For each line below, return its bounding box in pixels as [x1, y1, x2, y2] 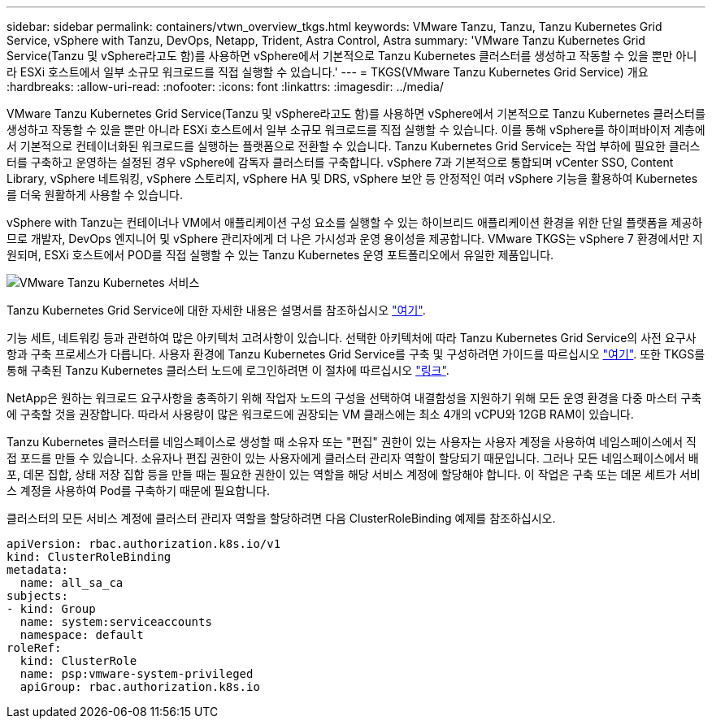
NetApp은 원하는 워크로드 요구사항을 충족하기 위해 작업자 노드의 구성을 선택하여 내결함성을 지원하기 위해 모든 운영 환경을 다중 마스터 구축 [7, 391, 702, 405]
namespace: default [20, 628, 144, 641]
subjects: [7, 589, 68, 602]
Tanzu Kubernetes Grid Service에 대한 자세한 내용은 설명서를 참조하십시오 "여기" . [7, 303, 426, 317]
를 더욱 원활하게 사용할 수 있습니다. [7, 188, 183, 202]
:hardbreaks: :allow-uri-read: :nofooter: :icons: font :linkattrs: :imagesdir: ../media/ [7, 80, 444, 93]
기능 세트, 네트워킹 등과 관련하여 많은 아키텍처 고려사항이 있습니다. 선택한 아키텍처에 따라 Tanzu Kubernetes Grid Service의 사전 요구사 [7, 331, 697, 345]
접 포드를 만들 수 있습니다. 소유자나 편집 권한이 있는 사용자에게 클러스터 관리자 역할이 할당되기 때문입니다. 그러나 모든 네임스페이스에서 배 [7, 451, 699, 465]
